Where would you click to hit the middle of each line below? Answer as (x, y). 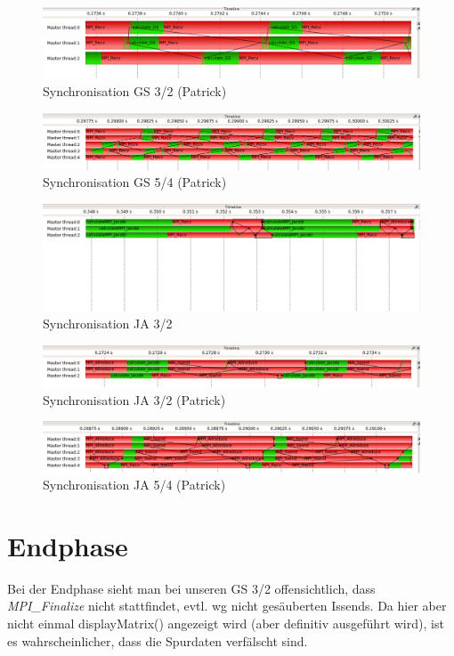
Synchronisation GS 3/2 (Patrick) (135, 90)
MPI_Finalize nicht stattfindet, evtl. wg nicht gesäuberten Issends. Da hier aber (227, 606)
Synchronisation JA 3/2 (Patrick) (134, 399)
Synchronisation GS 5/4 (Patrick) (135, 182)
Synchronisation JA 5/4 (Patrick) (134, 485)
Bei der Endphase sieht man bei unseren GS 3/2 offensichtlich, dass (191, 588)
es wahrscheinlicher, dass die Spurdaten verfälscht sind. (158, 640)
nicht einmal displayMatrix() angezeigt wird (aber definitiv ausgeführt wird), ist (226, 623)
